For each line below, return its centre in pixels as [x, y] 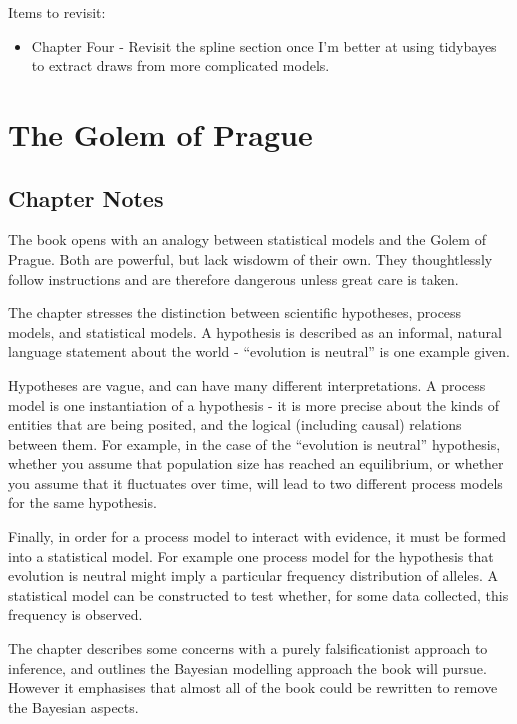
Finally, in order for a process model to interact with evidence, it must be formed [257, 536]
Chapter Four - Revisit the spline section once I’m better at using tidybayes [264, 45]
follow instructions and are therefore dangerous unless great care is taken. [233, 278]
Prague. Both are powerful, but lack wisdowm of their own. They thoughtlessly [250, 258]
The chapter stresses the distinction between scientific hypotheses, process [235, 312]
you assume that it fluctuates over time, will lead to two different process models [255, 482]
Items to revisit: [57, 12]
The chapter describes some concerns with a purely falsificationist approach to [248, 648]
